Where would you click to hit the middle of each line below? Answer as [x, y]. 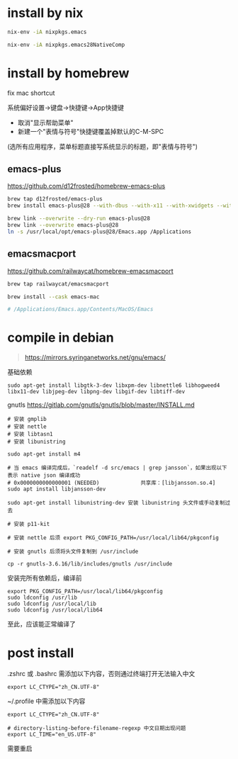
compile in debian [61, 338]
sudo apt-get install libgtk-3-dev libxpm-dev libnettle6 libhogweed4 [114, 386]
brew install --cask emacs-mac [53, 297]
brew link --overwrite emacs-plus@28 [63, 225]
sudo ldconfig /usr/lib [42, 598]
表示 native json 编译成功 [44, 476]
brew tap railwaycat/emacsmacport [58, 284]
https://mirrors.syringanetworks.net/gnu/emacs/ [95, 358]
